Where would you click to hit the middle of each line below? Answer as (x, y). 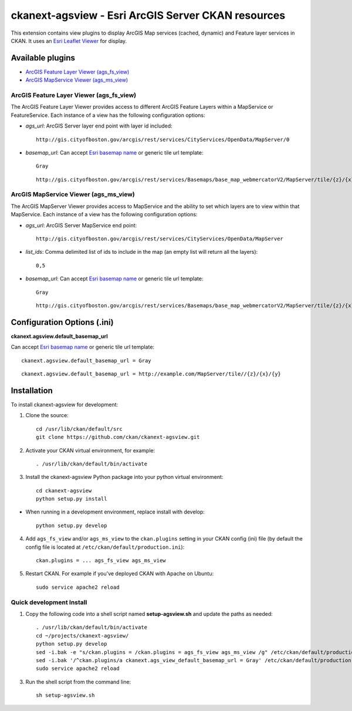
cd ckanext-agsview (64, 490)
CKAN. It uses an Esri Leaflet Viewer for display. (69, 41)
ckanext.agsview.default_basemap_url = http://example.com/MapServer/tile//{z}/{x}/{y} (151, 374)
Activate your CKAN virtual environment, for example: (90, 450)
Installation (32, 390)
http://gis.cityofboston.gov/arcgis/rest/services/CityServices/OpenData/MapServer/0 (163, 139)
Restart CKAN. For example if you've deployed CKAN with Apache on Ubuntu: (120, 574)
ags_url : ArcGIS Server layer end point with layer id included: (99, 126)
